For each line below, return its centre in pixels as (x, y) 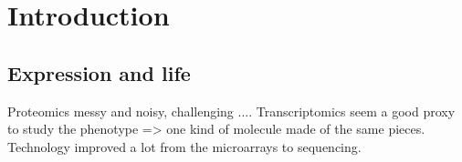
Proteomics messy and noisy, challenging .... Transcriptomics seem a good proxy (231, 111)
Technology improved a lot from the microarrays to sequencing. (184, 146)
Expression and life (99, 72)
